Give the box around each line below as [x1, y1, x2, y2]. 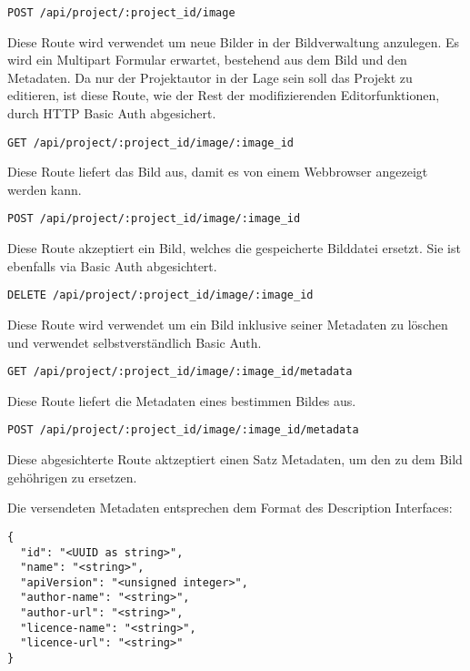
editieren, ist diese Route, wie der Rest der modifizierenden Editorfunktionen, [7, 86, 440, 105]
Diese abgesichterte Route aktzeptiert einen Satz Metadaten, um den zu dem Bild [7, 450, 463, 469]
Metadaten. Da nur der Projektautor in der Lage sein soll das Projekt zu [7, 67, 413, 86]
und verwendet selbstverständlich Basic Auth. [7, 332, 262, 351]
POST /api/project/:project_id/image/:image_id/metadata [7, 423, 359, 437]
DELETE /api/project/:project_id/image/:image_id [7, 289, 314, 302]
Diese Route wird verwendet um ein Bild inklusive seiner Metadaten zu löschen [7, 314, 448, 333]
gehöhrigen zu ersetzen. [7, 467, 137, 486]
